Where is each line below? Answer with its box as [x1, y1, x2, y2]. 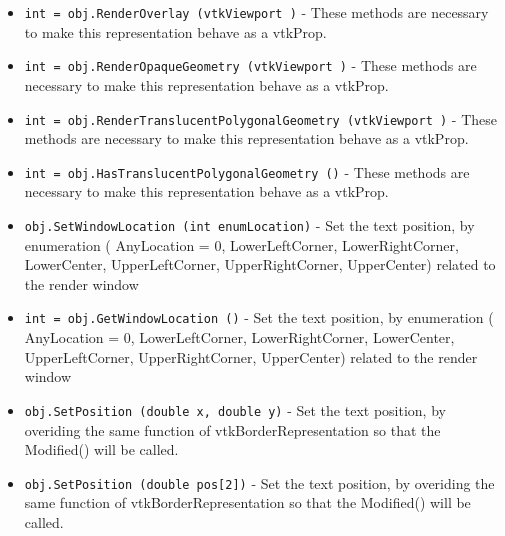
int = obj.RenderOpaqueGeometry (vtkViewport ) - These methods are [24, 55, 477, 76]
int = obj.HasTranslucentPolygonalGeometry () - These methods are [24, 161, 470, 182]
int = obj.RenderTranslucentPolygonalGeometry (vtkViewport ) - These [24, 108, 497, 129]
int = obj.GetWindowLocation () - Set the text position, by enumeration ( [24, 307, 494, 328]
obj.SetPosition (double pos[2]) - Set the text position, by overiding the [24, 472, 495, 493]
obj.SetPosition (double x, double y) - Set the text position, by [24, 399, 446, 420]
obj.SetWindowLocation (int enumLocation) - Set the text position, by [24, 215, 475, 235]
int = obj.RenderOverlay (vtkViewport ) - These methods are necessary [24, 2, 489, 22]
